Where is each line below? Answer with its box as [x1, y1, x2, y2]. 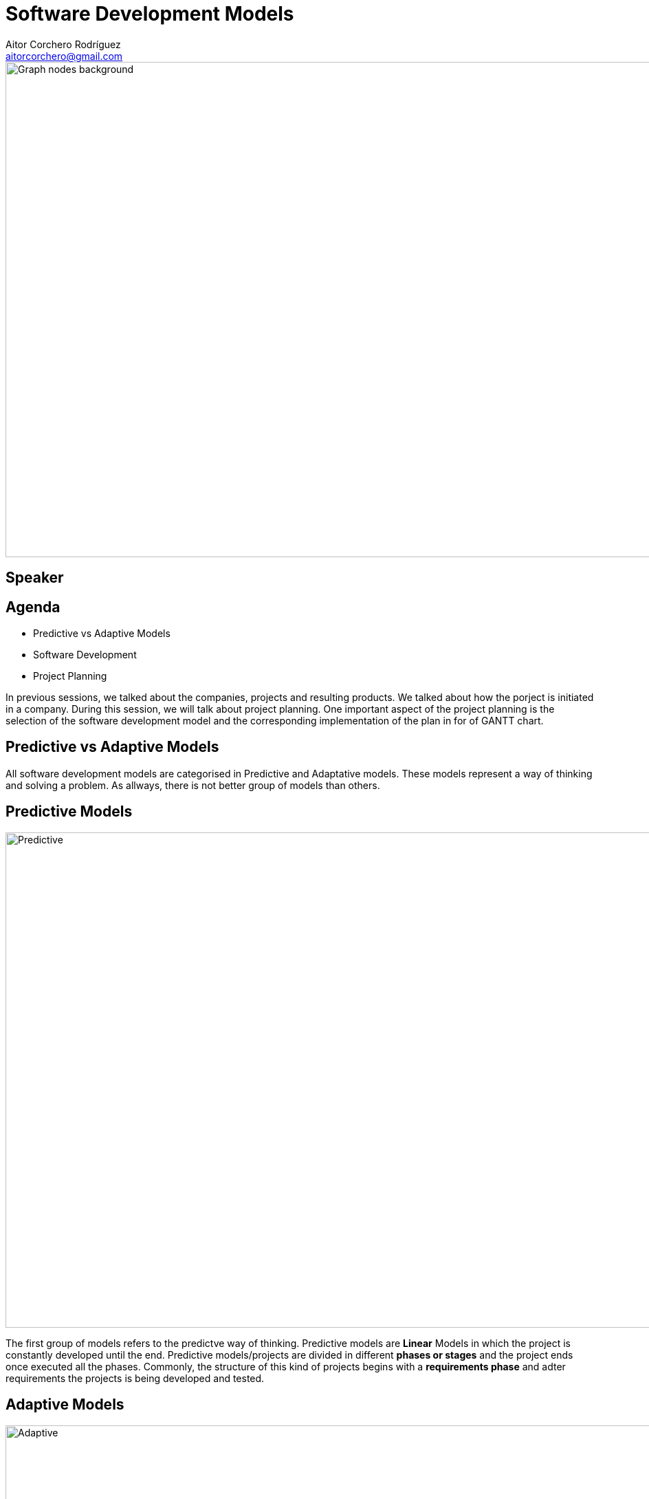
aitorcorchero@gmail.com [5, 50, 123, 62]
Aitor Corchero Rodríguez [5, 38, 121, 50]
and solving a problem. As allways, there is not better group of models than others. [5, 779, 380, 791]
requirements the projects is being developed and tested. [5, 1372, 265, 1384]
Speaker [5, 569, 64, 587]
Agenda [5, 598, 60, 616]
